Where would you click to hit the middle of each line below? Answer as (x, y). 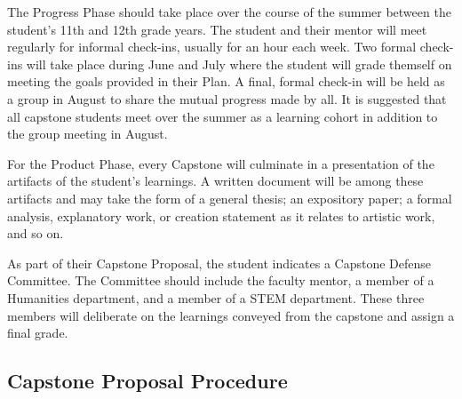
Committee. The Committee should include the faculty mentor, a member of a (221, 280)
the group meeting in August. (88, 134)
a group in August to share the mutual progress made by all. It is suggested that (227, 98)
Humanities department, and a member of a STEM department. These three (216, 297)
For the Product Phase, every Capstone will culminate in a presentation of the (221, 163)
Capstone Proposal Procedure (147, 381)
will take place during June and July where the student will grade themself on (239, 64)
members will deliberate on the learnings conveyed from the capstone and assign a (231, 315)
